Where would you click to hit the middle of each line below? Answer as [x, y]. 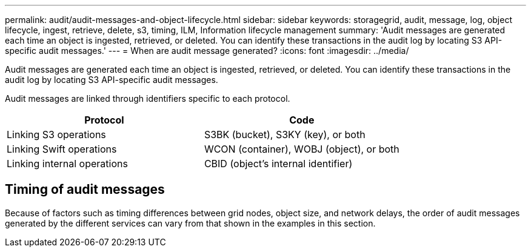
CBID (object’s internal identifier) [278, 164]
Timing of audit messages [85, 190]
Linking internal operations [67, 164]
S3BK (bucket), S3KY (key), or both [285, 134]
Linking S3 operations [56, 134]
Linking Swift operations [62, 149]
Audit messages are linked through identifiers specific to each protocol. [148, 98]
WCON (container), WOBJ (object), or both [302, 149]
